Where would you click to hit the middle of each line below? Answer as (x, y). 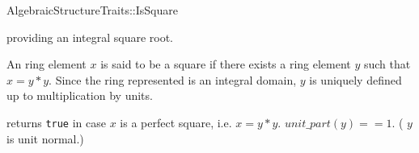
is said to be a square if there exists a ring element (226, 64)
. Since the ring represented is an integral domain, (173, 79)
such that (387, 64)
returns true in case (56, 122)
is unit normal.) (45, 138)
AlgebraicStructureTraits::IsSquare (92, 10)
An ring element (47, 64)
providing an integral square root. (90, 37)
